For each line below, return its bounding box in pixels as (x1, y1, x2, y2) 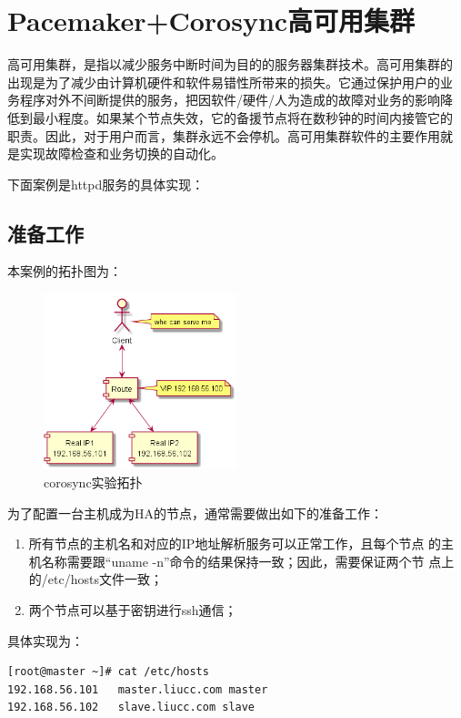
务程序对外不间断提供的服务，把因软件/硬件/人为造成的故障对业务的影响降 (7, 90, 453, 109)
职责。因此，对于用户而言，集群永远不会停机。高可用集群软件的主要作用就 (7, 126, 453, 145)
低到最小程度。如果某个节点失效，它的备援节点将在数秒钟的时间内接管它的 (7, 108, 453, 127)
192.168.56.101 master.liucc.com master (7, 682, 268, 696)
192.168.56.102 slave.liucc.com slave (7, 701, 256, 714)
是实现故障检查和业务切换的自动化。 (7, 144, 224, 163)
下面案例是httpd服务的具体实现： (7, 174, 205, 193)
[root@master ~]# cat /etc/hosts (7, 665, 209, 679)
